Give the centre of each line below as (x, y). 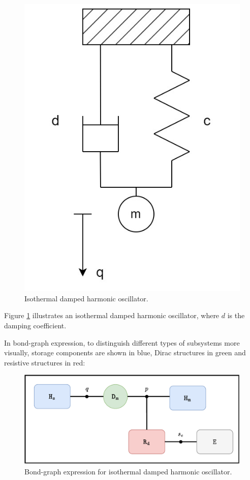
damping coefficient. (35, 325)
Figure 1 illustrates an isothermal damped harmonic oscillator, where (112, 315)
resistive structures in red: (45, 362)
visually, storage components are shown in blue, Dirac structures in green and (125, 352)
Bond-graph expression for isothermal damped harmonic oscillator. (128, 472)
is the (236, 315)
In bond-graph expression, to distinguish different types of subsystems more (122, 342)
